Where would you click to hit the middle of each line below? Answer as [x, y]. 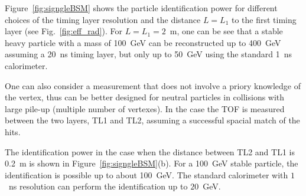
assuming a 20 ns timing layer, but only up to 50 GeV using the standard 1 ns [148, 54]
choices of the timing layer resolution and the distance [103, 19]
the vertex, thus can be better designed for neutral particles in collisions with [145, 97]
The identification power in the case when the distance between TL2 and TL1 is [150, 151]
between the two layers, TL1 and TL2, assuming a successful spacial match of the [152, 120]
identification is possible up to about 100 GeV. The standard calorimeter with [147, 174]
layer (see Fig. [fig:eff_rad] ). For [64, 31]
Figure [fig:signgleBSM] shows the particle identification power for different [141, 8]
